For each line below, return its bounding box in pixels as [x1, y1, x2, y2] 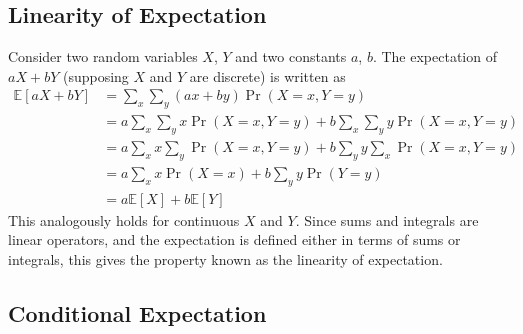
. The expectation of [372, 46, 497, 67]
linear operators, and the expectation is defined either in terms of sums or [8, 229, 461, 250]
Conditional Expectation [8, 297, 267, 328]
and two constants [235, 46, 347, 67]
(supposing [62, 65, 129, 86]
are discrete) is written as [189, 65, 346, 86]
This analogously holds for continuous [8, 209, 240, 230]
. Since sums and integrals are [295, 209, 479, 230]
